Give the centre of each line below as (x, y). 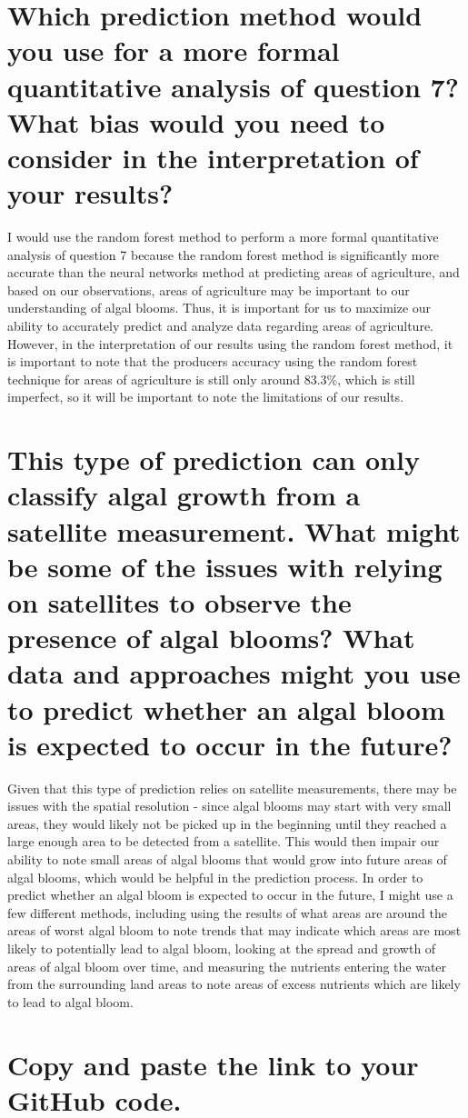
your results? (90, 193)
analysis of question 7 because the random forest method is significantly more (224, 254)
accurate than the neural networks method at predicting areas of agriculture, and (234, 272)
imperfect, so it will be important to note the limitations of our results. (206, 397)
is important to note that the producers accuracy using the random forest (213, 361)
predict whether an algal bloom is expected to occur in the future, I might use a (230, 895)
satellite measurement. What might (234, 530)
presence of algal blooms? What (211, 638)
